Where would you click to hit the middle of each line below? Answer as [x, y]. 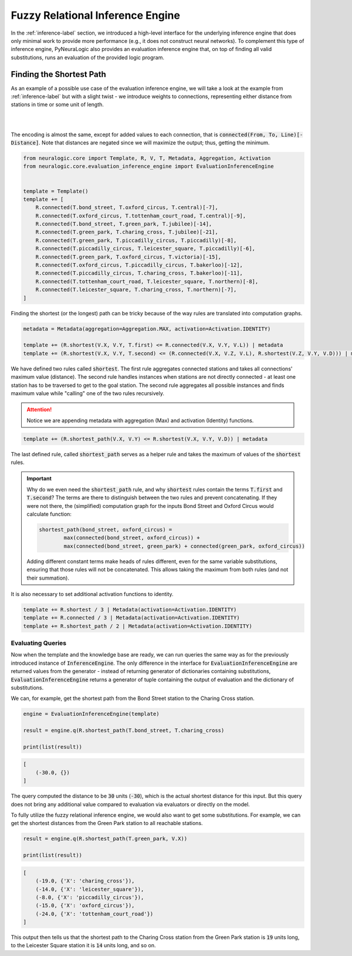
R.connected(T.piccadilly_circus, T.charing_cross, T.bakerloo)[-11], [139, 273]
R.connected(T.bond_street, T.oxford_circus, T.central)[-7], [127, 208]
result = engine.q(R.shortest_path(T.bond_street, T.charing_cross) [124, 731]
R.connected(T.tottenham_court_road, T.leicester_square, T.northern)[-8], [147, 281]
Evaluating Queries [39, 643]
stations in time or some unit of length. [57, 105]
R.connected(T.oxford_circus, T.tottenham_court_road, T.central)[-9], [141, 216]
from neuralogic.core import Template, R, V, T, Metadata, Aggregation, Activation [147, 158]
